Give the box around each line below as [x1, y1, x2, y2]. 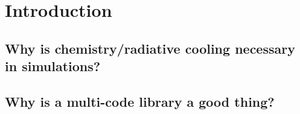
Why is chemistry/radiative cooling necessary [5, 39, 295, 57]
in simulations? [5, 57, 101, 75]
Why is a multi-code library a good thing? [5, 92, 275, 110]
